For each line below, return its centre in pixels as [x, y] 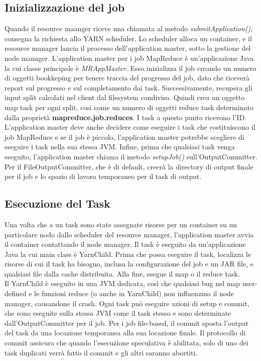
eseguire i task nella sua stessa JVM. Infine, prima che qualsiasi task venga [120, 147]
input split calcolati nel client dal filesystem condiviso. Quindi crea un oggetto [125, 97]
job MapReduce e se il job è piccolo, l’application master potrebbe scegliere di [124, 137]
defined [16, 293]
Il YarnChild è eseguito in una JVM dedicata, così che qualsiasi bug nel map [122, 283]
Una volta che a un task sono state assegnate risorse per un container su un [121, 224]
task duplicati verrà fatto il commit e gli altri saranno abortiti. [101, 352]
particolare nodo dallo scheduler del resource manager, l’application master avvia [129, 234]
